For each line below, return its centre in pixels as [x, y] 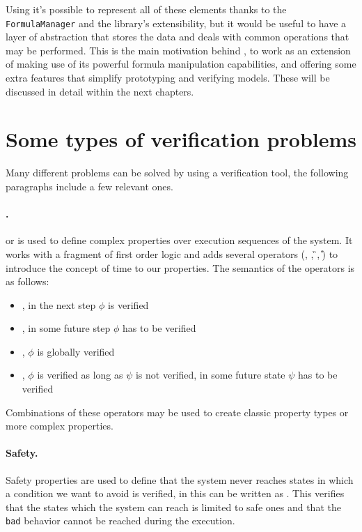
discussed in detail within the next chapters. [100, 91]
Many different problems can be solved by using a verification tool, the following [177, 173]
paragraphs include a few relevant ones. [89, 186]
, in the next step [59, 304]
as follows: [27, 281]
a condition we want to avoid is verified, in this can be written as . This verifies [175, 493]
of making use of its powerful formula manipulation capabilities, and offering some [181, 64]
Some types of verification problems [181, 139]
